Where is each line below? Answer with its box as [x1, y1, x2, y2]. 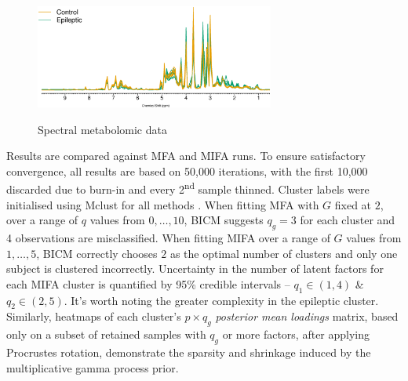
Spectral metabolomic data [38, 121, 167, 137]
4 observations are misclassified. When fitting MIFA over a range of [6, 229, 330, 245]
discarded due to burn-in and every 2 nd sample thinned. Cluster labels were [6, 179, 370, 197]
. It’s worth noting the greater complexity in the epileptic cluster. [64, 292, 379, 308]
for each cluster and [300, 212, 395, 228]
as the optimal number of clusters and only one [169, 245, 398, 261]
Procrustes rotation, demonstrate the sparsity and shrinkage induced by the [6, 343, 371, 360]
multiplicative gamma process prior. [6, 359, 179, 376]
